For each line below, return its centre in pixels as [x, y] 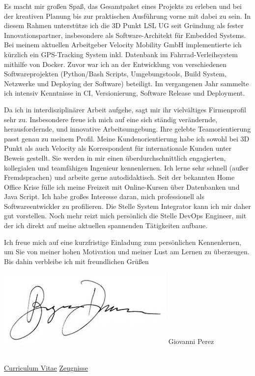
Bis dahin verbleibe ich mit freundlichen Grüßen [76, 261]
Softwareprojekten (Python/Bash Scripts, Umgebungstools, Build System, [115, 74]
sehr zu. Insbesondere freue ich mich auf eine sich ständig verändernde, [111, 119]
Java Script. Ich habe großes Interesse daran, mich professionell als [104, 196]
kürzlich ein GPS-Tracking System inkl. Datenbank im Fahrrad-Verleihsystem [121, 54]
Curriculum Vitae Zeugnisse [46, 367]
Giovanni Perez [191, 341]
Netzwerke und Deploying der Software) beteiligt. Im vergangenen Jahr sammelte [127, 83]
